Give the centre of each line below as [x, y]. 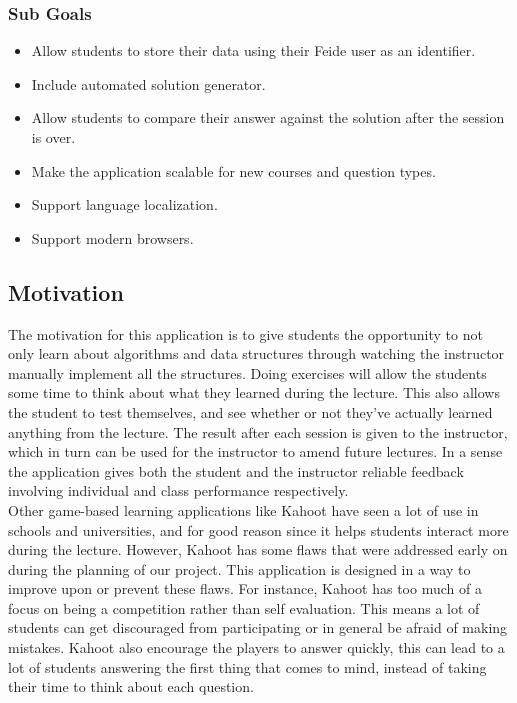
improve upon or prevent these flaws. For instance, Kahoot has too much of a [245, 588]
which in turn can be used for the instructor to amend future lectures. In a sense [255, 451]
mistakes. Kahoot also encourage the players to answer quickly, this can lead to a [256, 647]
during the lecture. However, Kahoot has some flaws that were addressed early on [258, 549]
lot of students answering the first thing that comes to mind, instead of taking [247, 666]
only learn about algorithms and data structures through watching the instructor [256, 353]
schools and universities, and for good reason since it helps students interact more [258, 529]
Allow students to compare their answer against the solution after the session [268, 117]
